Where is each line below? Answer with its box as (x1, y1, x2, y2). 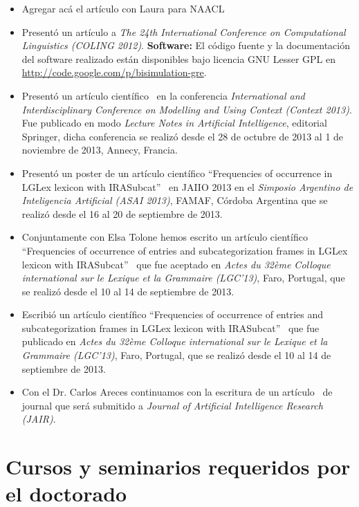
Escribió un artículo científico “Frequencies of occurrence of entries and (21, 307, 324, 322)
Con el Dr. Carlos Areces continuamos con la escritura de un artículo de (21, 385, 333, 399)
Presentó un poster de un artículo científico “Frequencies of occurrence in (21, 165, 333, 180)
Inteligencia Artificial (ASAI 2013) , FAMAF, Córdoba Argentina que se (21, 193, 328, 208)
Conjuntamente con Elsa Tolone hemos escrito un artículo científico (21, 230, 308, 244)
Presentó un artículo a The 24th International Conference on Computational (21, 24, 346, 39)
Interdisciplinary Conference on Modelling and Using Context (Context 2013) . (21, 102, 352, 116)
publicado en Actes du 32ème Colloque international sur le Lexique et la (21, 334, 328, 349)
